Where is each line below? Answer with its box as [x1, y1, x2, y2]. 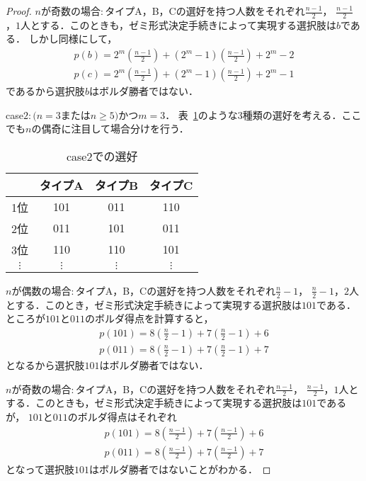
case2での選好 [66, 147, 138, 164]
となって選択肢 [6, 461, 74, 476]
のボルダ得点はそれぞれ [67, 409, 177, 424]
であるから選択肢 [6, 84, 85, 98]
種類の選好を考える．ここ [242, 107, 362, 122]
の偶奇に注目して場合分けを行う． [31, 121, 189, 136]
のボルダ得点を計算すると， [85, 311, 214, 326]
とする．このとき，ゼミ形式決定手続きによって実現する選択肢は [6, 297, 302, 312]
